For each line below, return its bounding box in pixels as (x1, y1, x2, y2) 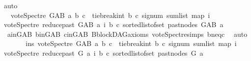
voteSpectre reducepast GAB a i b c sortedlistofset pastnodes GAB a (3, 19, 223, 30)
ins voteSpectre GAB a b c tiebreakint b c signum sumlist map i (26, 38, 237, 48)
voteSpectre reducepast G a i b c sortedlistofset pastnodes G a (3, 47, 203, 58)
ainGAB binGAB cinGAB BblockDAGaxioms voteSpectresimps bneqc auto (7, 29, 248, 39)
